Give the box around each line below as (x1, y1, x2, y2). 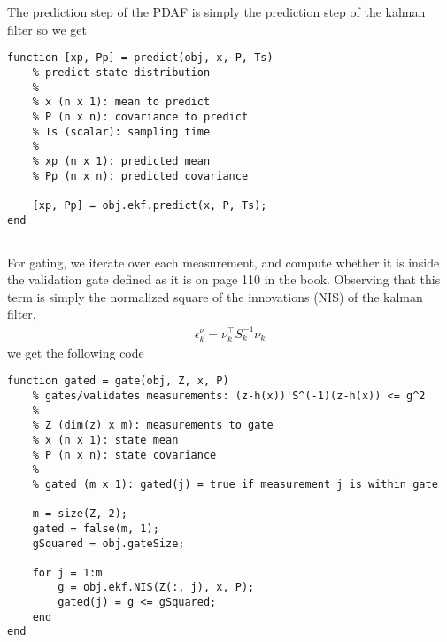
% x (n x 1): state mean (32, 433, 179, 446)
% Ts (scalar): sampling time (32, 125, 211, 138)
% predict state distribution (32, 66, 211, 80)
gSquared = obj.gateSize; (32, 537, 185, 550)
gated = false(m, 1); (32, 522, 159, 535)
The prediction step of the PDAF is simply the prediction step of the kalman (7, 3, 426, 21)
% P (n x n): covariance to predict (32, 111, 249, 123)
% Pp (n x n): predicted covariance (32, 169, 249, 182)
